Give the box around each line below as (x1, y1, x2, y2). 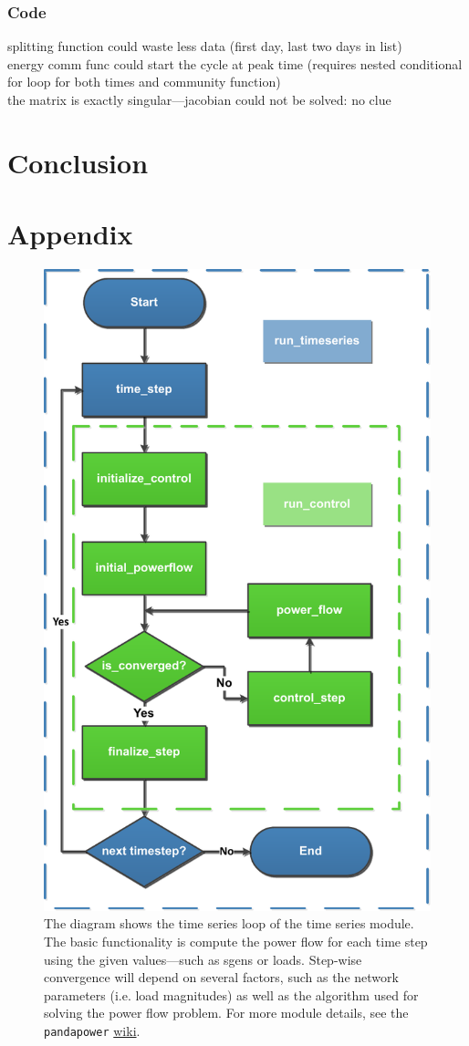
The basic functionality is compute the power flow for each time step (44, 931, 428, 950)
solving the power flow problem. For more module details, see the (44, 1003, 409, 1022)
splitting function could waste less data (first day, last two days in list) (7, 36, 402, 56)
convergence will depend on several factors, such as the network (44, 968, 399, 987)
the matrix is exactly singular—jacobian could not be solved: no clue (7, 90, 391, 109)
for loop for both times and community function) (7, 72, 281, 91)
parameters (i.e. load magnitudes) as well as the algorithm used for (44, 985, 419, 1004)
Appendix (7, 215, 133, 253)
